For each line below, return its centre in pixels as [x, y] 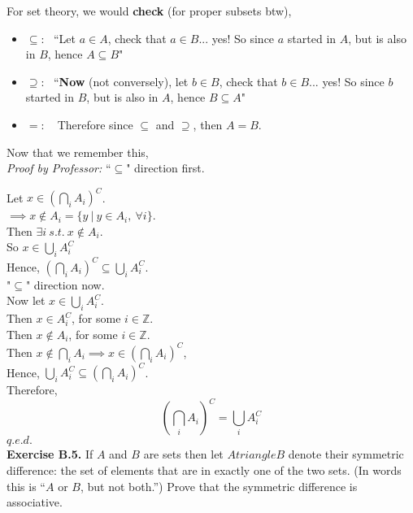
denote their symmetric [346, 454]
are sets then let [183, 454]
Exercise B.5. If [50, 454]
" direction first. [165, 168]
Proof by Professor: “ [59, 168]
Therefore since [95, 124]
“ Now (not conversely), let [121, 81]
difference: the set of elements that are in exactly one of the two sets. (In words [204, 470]
